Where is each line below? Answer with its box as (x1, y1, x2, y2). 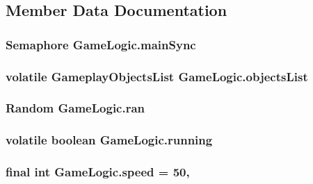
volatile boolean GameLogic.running (6, 131, 213, 149)
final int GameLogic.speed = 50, (6, 163, 190, 181)
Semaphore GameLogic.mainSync (6, 35, 196, 53)
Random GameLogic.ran (6, 99, 145, 117)
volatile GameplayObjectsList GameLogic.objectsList (6, 67, 308, 85)
